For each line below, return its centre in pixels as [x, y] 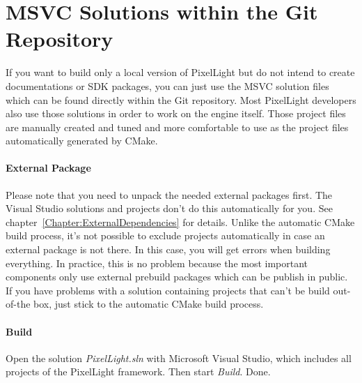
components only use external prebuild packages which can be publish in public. [177, 277]
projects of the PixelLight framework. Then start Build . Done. [138, 371]
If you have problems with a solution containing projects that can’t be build [168, 290]
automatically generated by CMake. [82, 141]
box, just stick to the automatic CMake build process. [149, 304]
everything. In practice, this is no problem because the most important [157, 263]
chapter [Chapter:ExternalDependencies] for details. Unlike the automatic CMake [180, 221]
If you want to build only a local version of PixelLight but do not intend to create [180, 72]
